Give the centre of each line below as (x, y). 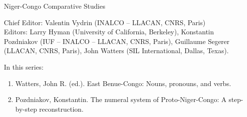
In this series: (24, 66)
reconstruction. (61, 109)
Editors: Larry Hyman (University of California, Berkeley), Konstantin (109, 32)
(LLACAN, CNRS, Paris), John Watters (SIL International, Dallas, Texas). (116, 51)
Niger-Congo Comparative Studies (55, 6)
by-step (26, 109)
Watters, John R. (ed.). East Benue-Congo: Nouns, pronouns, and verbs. (123, 83)
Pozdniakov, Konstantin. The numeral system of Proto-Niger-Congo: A (121, 99)
